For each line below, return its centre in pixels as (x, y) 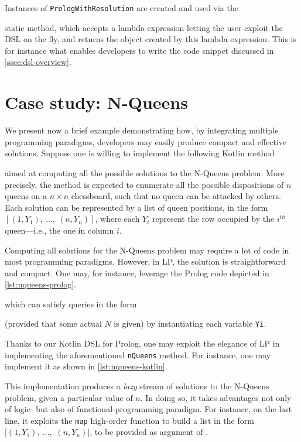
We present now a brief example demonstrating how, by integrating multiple (142, 130)
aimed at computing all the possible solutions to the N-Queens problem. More (145, 172)
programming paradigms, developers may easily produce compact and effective (146, 141)
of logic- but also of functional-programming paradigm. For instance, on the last (148, 409)
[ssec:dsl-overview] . (38, 62)
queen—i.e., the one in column (59, 230)
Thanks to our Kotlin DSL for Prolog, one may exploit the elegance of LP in (142, 343)
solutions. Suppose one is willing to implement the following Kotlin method (140, 153)
